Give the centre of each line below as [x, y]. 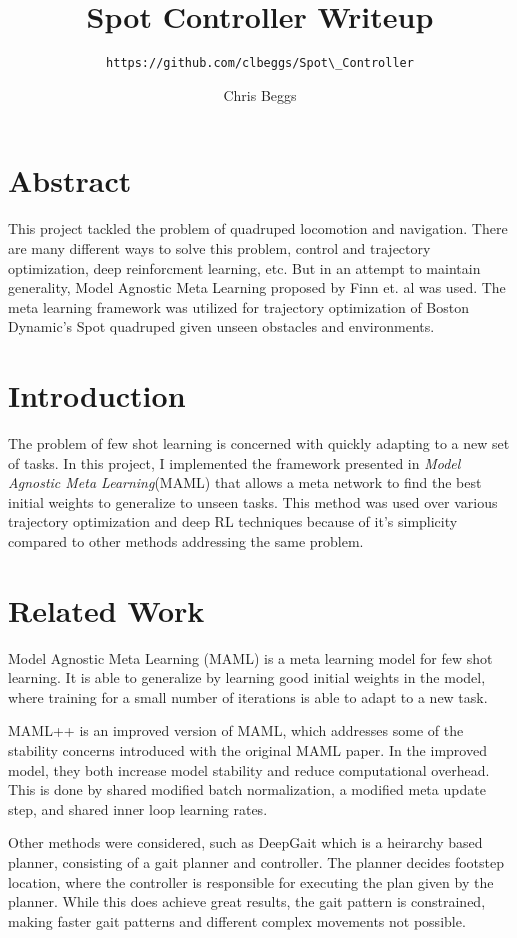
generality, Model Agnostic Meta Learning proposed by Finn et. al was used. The [257, 287]
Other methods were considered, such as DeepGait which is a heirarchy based [245, 842]
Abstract [70, 180]
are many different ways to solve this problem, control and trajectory [219, 247]
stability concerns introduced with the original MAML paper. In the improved [247, 750]
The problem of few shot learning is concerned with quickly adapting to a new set [259, 443]
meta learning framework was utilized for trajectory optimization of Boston [239, 306]
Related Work [106, 609]
